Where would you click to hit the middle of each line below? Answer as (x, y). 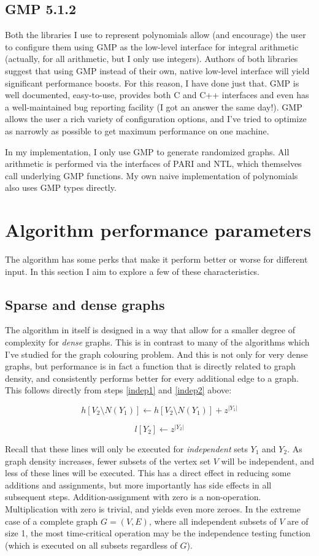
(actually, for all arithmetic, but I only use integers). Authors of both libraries (152, 59)
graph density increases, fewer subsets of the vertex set (108, 461)
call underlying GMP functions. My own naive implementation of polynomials (152, 175)
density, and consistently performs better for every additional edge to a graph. (152, 378)
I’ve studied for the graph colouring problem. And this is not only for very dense (156, 354)
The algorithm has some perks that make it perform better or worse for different (156, 259)
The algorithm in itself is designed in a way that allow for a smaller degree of (150, 330)
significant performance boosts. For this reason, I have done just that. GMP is (152, 83)
